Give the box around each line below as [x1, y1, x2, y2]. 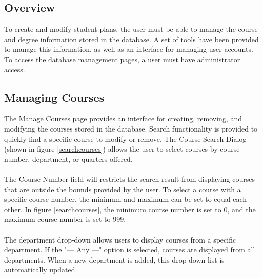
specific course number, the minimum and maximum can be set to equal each [4, 194, 247, 205]
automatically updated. [4, 264, 77, 275]
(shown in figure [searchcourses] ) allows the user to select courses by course [4, 143, 240, 154]
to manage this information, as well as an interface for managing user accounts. [4, 44, 253, 54]
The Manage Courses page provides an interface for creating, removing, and [4, 113, 242, 124]
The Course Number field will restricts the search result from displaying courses [4, 173, 255, 184]
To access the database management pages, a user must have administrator [4, 53, 240, 64]
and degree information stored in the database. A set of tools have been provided [4, 33, 259, 44]
